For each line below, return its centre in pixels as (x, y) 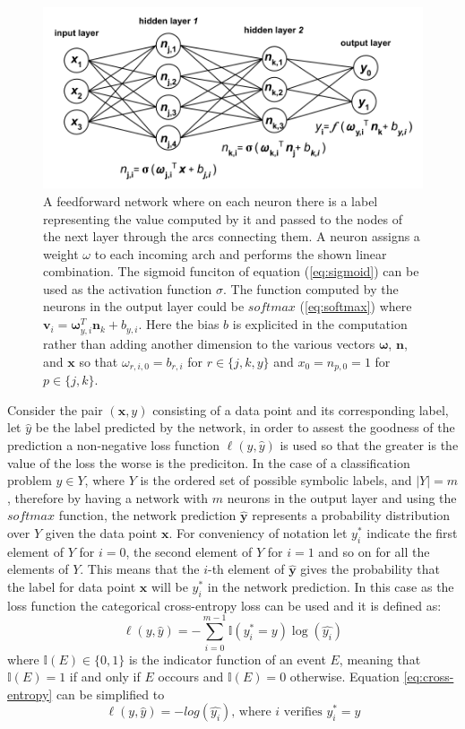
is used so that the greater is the (369, 445)
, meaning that (380, 659)
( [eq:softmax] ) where (356, 306)
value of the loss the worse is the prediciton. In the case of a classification (209, 462)
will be (170, 587)
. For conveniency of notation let (258, 533)
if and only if (105, 677)
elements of (38, 569)
